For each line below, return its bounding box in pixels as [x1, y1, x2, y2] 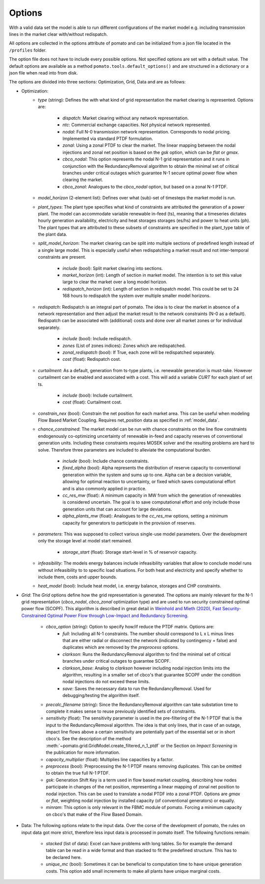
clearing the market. [62, 177, 103, 183]
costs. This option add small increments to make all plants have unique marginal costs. [46, 868, 221, 874]
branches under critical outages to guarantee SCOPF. [62, 658, 171, 664]
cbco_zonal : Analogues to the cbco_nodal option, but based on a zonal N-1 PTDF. [62, 184, 228, 189]
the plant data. [38, 231, 67, 238]
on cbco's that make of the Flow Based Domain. [46, 811, 143, 817]
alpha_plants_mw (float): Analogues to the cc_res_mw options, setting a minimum [62, 513, 228, 519]
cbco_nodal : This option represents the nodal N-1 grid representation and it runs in [62, 156, 230, 162]
